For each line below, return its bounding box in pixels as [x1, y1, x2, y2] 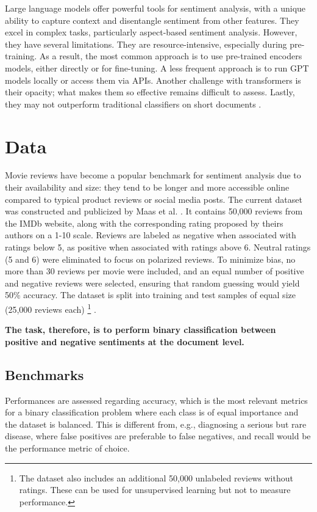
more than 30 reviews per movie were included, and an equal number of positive [5, 265, 304, 277]
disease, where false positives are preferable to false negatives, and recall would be [5, 430, 311, 442]
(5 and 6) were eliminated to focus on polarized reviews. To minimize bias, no [5, 252, 296, 265]
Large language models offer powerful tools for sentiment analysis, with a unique [5, 2, 306, 14]
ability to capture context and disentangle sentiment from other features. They [5, 13, 299, 26]
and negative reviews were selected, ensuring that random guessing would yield [5, 276, 300, 289]
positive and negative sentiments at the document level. [5, 335, 244, 348]
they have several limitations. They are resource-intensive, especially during [5, 37, 287, 50]
